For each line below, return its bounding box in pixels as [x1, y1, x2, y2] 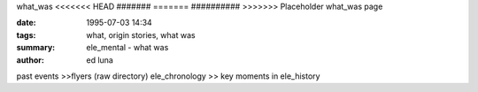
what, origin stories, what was [86, 29, 196, 40]
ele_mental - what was [86, 42, 169, 53]
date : [16, 18, 36, 28]
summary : [16, 42, 56, 53]
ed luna [86, 54, 114, 65]
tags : [16, 29, 36, 40]
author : [16, 54, 44, 65]
